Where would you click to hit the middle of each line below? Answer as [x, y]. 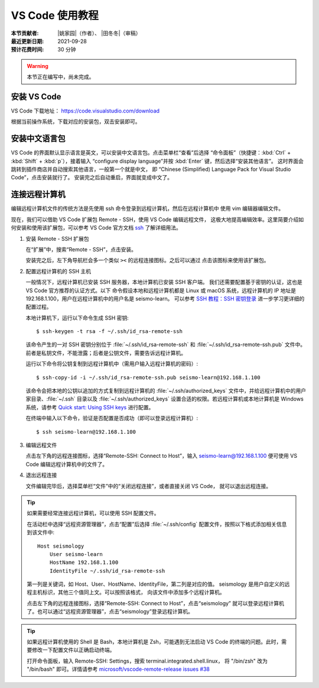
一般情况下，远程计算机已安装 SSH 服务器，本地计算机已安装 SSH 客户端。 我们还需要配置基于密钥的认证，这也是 [164, 282]
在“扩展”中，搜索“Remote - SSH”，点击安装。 [81, 249]
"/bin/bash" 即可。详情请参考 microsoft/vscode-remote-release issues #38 [118, 669]
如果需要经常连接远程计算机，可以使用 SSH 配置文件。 [93, 513]
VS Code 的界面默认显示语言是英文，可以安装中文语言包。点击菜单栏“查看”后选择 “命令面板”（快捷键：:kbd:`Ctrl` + [151, 153]
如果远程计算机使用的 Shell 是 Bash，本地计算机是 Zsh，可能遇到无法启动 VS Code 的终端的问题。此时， [154, 642]
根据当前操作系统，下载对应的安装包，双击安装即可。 [76, 122]
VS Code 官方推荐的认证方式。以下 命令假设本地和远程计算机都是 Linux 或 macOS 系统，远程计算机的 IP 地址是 [161, 290]
